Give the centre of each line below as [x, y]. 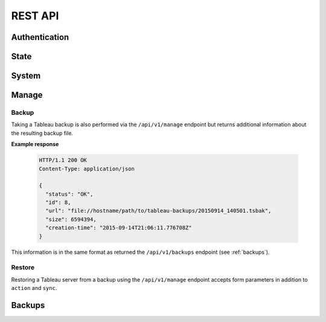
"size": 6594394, [71, 219]
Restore [23, 268]
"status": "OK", [69, 194]
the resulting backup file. [42, 133]
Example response [35, 144]
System [26, 76]
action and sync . [34, 288]
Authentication [40, 37]
